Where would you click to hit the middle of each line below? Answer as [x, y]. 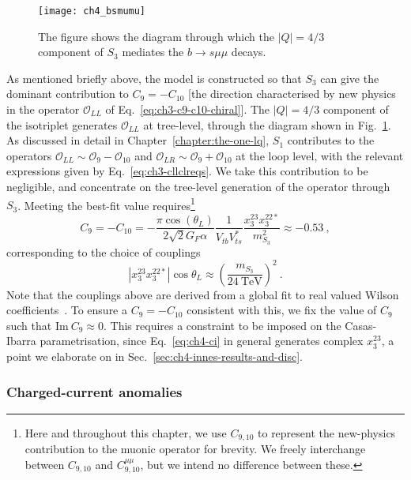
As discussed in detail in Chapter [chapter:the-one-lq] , [138, 140]
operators [29, 155]
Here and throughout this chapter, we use [126, 432]
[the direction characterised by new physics [292, 94]
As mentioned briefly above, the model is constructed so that [154, 78]
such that [29, 325]
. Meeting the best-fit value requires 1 [106, 204]
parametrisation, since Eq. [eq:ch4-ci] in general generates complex [202, 341]
